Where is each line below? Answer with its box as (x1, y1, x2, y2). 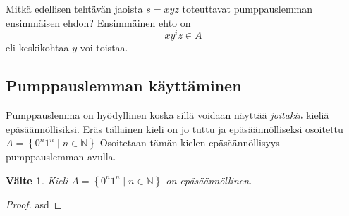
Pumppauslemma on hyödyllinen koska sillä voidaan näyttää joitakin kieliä (6, 108, 329, 122)
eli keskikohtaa (6, 40, 69, 55)
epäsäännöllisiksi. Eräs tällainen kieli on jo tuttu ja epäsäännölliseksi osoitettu (6, 121, 343, 136)
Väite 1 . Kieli (6, 172, 68, 187)
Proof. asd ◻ (6, 196, 63, 211)
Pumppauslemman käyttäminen (6, 75, 242, 96)
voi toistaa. (80, 40, 128, 55)
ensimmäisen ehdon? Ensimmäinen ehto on (6, 15, 191, 30)
